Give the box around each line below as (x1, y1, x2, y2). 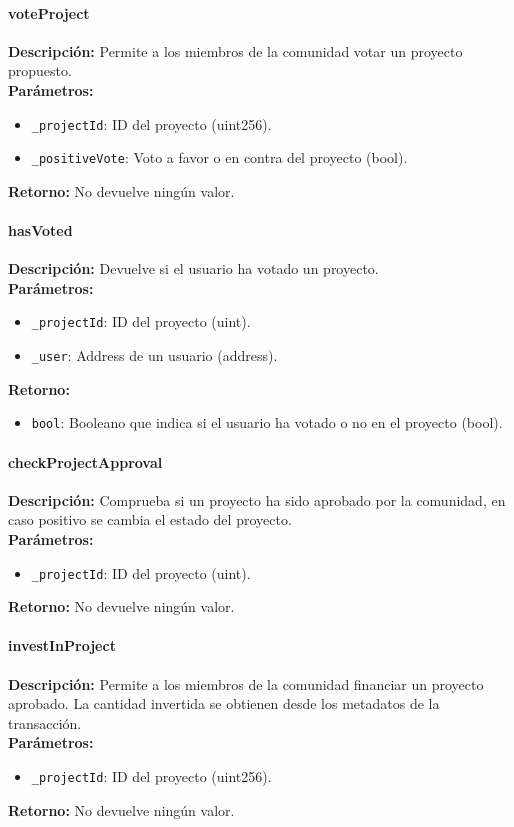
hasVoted (8, 220, 73, 241)
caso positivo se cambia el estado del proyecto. (8, 509, 292, 530)
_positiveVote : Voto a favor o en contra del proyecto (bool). (31, 147, 408, 168)
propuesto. (8, 60, 72, 81)
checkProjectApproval (8, 451, 163, 472)
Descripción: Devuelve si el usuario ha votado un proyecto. (8, 258, 379, 279)
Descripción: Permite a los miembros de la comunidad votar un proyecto (8, 40, 463, 61)
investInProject (8, 635, 116, 656)
